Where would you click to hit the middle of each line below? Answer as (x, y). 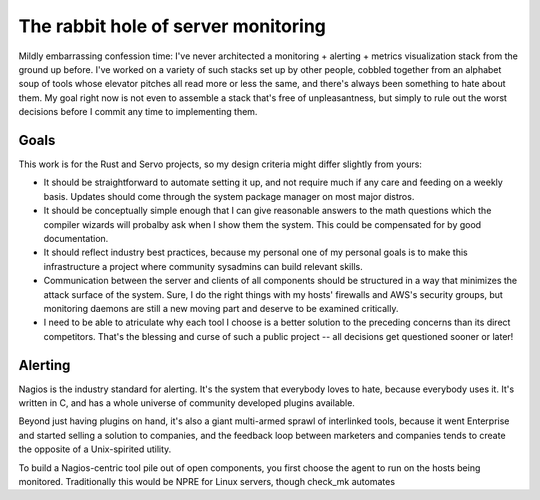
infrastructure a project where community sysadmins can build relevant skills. (203, 266)
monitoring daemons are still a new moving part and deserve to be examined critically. (221, 308)
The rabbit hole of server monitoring (172, 26)
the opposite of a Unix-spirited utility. (95, 449)
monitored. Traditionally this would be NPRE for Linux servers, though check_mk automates (206, 481)
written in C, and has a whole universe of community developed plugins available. (186, 403)
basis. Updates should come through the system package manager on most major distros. (229, 196)
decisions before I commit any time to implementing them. (138, 112)
